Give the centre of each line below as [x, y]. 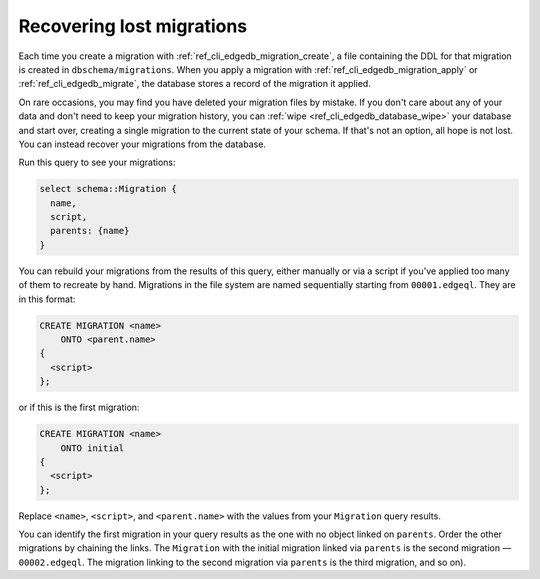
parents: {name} [90, 231]
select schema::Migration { [108, 189]
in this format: [47, 299]
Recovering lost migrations [133, 26]
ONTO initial [92, 448]
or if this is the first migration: [79, 407]
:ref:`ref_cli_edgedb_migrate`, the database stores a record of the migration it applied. [195, 84]
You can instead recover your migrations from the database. [142, 144]
